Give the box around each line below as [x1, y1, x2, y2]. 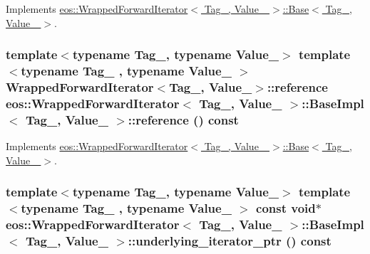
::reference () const [128, 110, 239, 128]
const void [256, 199, 316, 217]
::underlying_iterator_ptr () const [128, 231, 332, 249]
